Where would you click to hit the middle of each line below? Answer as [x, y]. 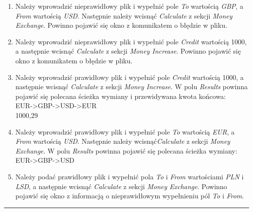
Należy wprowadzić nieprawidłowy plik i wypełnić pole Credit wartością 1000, [131, 41]
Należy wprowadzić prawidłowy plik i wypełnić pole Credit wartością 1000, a [129, 77]
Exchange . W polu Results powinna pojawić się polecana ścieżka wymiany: [126, 150]
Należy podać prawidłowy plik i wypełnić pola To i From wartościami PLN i [129, 176]
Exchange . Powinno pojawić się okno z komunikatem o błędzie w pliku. [121, 25]
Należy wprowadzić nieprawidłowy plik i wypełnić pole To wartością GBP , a [129, 6]
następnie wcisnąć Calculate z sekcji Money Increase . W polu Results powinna [132, 87]
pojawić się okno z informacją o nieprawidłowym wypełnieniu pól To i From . [130, 196]
